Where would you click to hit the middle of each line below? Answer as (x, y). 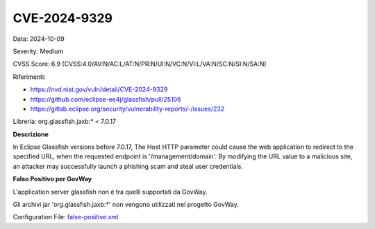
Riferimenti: (29, 77)
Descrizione (31, 134)
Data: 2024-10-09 (39, 39)
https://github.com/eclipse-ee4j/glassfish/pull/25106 (106, 99)
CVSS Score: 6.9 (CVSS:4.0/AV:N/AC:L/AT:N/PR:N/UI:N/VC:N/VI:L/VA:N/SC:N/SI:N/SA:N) (140, 64)
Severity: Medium (38, 51)
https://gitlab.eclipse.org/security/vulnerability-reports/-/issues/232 (127, 109)
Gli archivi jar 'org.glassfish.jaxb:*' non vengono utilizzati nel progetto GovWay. (126, 205)
